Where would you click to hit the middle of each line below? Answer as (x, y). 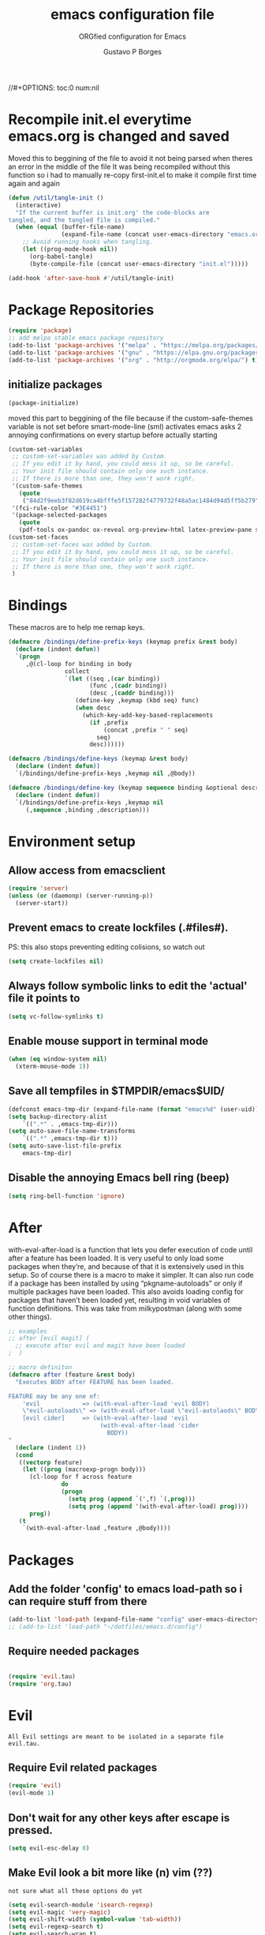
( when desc (93, 708)
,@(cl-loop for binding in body (79, 664)
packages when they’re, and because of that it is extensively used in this (126, 1266)
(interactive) (38, 205)
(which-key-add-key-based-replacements (148, 715)
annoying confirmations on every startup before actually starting (113, 435)
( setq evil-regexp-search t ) (56, 1927)
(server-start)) (42, 904)
